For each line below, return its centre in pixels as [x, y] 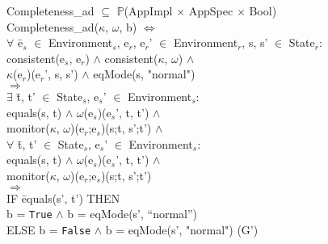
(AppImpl [148, 11]
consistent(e [36, 58]
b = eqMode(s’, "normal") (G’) [182, 229]
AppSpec [211, 11]
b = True [29, 214]
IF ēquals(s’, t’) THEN [63, 198]
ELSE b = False [49, 229]
